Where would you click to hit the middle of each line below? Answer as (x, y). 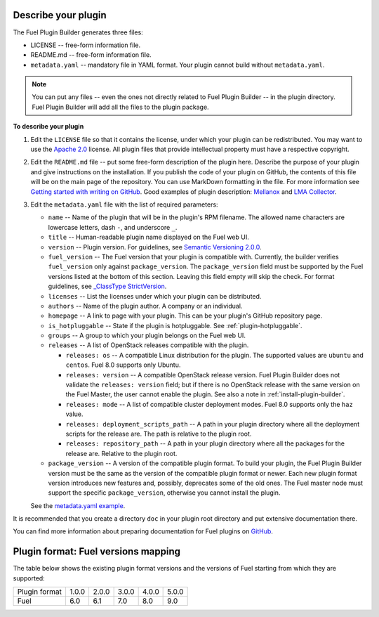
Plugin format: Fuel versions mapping (97, 552)
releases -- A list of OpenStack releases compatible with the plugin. (148, 345)
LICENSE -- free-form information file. (86, 45)
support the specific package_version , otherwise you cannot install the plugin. (164, 493)
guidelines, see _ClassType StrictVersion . (107, 286)
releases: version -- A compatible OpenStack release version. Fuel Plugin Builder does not (203, 375)
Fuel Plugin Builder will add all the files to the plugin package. (121, 107)
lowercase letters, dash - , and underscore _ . (113, 227)
